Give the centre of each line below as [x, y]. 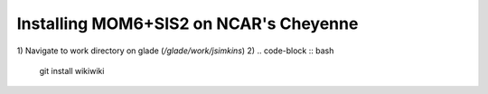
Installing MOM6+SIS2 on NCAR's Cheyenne [188, 23]
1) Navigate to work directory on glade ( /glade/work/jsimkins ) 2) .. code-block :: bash [175, 51]
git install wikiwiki [72, 70]
